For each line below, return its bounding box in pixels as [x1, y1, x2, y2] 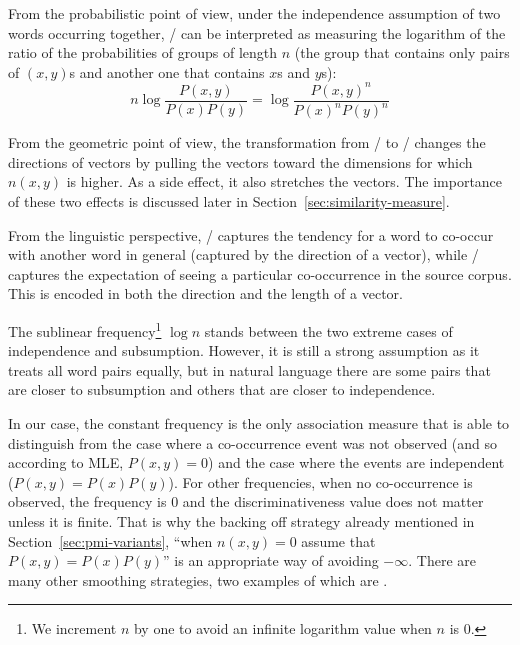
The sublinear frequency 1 [8, 318, 162, 341]
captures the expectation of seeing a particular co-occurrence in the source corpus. [8, 263, 512, 284]
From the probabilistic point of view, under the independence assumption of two [8, 3, 501, 23]
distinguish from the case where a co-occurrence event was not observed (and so [8, 432, 498, 453]
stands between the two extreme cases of [204, 320, 453, 341]
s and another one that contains [69, 61, 265, 82]
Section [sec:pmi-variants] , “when [8, 530, 213, 551]
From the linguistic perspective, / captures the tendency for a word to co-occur [8, 224, 494, 245]
